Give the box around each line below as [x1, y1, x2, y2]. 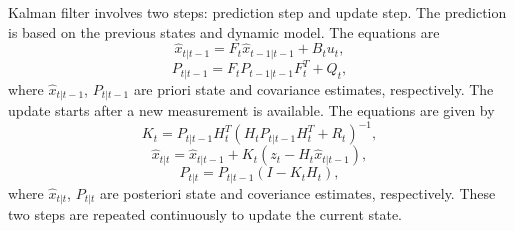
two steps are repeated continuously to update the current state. [8, 204, 403, 225]
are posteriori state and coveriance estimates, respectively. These [99, 182, 496, 203]
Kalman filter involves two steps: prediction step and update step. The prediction [8, 2, 507, 22]
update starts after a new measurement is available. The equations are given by [8, 100, 495, 121]
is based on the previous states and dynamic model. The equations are [8, 21, 440, 42]
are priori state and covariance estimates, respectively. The [133, 78, 494, 99]
